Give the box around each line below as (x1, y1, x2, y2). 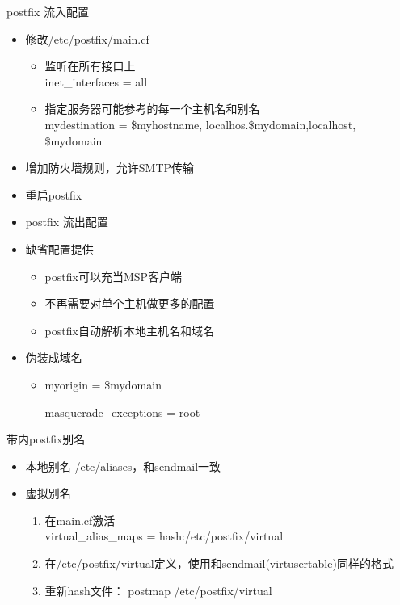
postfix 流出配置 (25, 213, 108, 230)
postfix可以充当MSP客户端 (44, 267, 183, 284)
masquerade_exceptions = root (44, 403, 200, 420)
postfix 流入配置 (6, 3, 89, 19)
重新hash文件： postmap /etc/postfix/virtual (44, 582, 272, 599)
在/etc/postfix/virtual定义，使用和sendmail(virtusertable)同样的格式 (44, 555, 394, 572)
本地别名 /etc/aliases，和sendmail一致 (25, 457, 221, 474)
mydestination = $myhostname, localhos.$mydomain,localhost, (44, 116, 356, 132)
